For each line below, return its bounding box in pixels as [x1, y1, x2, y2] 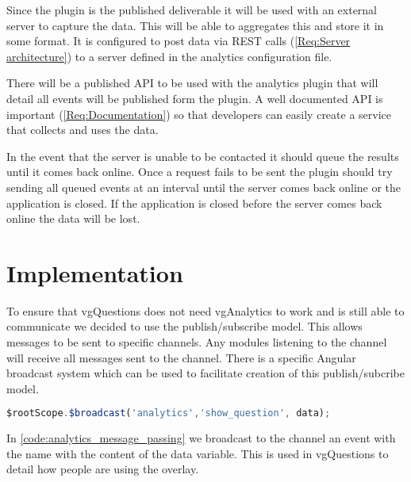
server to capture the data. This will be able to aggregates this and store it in [6, 17, 384, 33]
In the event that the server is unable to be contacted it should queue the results [6, 147, 399, 164]
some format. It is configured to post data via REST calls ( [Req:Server [6, 33, 351, 49]
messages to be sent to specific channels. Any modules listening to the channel [6, 334, 387, 350]
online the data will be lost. [6, 210, 140, 227]
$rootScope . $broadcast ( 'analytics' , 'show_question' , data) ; [6, 407, 331, 419]
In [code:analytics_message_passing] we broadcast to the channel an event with [6, 430, 396, 446]
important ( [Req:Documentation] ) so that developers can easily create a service [6, 105, 392, 122]
